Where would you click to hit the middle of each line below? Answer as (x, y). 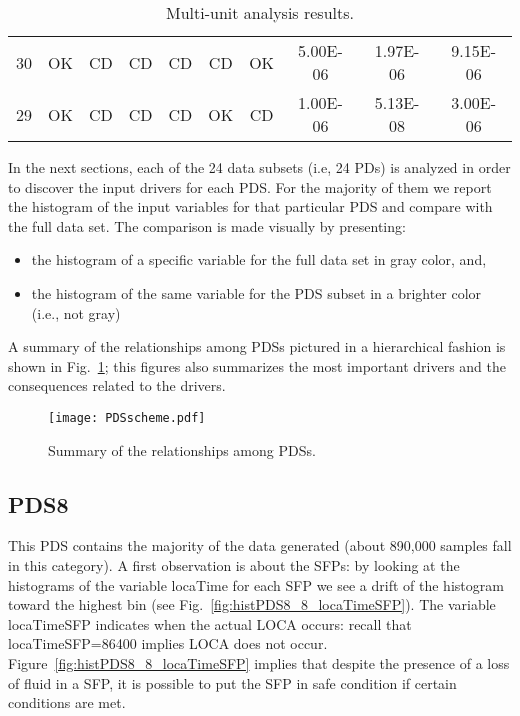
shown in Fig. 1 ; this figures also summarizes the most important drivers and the (257, 365)
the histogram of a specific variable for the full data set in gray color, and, (259, 259)
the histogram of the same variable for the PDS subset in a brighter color (256, 292)
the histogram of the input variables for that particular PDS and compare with (250, 206)
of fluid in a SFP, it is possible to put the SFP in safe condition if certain (232, 682)
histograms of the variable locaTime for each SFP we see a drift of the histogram (256, 584)
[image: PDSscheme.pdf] (127, 417)
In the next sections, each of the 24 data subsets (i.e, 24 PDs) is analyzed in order (259, 167)
